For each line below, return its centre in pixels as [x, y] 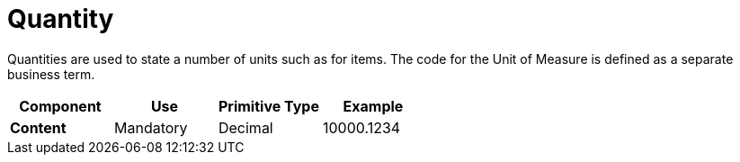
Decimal [245, 127]
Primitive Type [268, 106]
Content [38, 127]
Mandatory [151, 127]
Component [60, 106]
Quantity [61, 19]
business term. [51, 74]
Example [373, 106]
